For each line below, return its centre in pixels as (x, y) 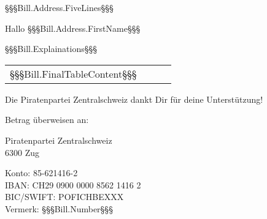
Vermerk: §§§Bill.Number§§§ (59, 208)
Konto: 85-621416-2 (41, 173)
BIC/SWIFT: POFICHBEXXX (64, 197)
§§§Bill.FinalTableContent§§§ (73, 73)
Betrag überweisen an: (47, 120)
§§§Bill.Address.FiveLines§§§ (59, 7)
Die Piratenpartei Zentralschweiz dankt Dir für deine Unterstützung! (134, 99)
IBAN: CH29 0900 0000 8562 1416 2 (73, 184)
